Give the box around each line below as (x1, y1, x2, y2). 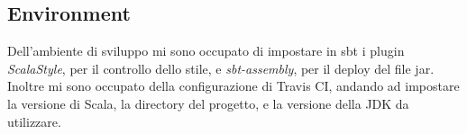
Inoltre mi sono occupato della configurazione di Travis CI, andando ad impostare (7, 76, 460, 95)
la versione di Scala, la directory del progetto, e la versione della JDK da (7, 94, 409, 112)
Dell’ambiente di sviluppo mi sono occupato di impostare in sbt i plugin (7, 41, 405, 60)
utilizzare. (7, 112, 61, 130)
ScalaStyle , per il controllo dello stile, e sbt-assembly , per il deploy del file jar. (7, 58, 435, 77)
